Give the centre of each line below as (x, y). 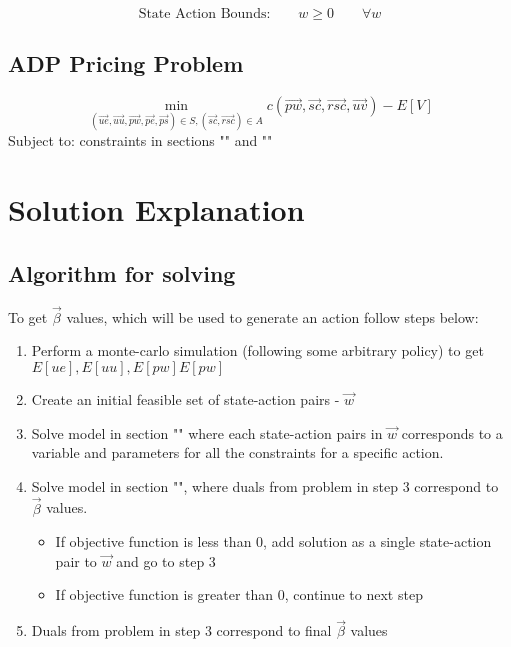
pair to (76, 560)
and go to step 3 (166, 560)
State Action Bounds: (204, 14)
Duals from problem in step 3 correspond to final (181, 630)
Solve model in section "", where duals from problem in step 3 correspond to (265, 485)
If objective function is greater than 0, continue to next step (239, 594)
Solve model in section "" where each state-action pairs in (207, 432)
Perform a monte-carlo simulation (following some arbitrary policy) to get (257, 350)
